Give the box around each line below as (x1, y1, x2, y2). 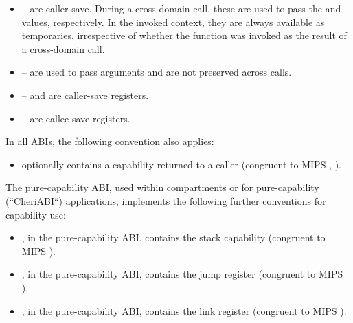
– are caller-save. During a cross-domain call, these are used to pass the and (21, 1, 341, 15)
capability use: (5, 207, 66, 221)
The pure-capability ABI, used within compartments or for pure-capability (5, 180, 319, 194)
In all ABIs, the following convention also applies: (5, 134, 214, 148)
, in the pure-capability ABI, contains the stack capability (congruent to (21, 230, 326, 245)
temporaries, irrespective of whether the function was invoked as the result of (21, 28, 347, 43)
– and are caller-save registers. (21, 87, 149, 102)
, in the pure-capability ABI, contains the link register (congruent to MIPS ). (21, 303, 347, 318)
